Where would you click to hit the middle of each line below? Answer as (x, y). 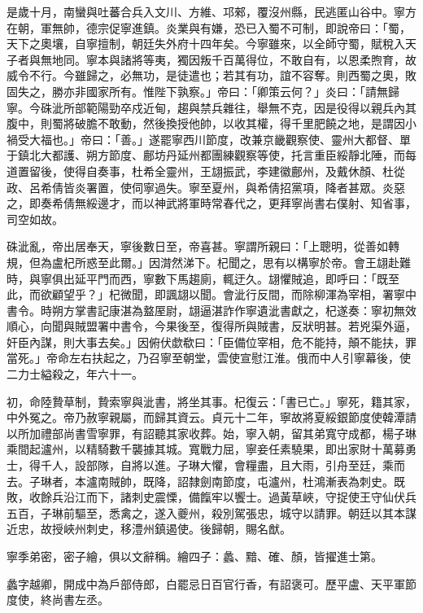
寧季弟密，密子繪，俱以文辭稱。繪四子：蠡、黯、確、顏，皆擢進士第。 (194, 556)
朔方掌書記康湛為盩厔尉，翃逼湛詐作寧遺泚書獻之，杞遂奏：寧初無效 (234, 310)
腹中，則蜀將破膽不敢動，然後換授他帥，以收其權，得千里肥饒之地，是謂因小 (211, 123)
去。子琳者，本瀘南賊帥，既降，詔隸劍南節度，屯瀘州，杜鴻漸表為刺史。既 (206, 481)
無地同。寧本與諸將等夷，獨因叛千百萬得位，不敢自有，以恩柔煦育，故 (228, 59)
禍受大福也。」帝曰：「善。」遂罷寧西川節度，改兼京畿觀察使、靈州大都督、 (203, 139)
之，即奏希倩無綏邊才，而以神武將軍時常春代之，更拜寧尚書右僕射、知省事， (211, 203)
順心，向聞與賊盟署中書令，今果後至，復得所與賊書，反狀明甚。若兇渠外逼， (211, 326)
